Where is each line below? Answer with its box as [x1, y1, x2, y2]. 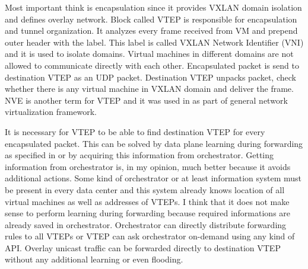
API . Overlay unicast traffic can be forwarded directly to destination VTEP [5, 241, 281, 254]
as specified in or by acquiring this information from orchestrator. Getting [5, 149, 274, 161]
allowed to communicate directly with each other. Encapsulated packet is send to [5, 59, 299, 71]
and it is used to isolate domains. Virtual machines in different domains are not [5, 47, 294, 60]
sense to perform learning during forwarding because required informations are [5, 207, 291, 219]
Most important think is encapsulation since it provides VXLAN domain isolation [5, 1, 302, 13]
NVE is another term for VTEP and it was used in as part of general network [5, 94, 288, 106]
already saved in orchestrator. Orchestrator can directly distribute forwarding [5, 218, 287, 230]
